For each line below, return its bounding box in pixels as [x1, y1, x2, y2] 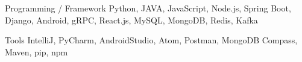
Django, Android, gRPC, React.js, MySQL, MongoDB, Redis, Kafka [5, 13, 258, 26]
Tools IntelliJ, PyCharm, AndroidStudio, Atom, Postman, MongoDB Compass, [5, 34, 298, 46]
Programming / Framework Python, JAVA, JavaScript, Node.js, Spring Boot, [5, 2, 291, 14]
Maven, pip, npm [5, 45, 68, 58]
